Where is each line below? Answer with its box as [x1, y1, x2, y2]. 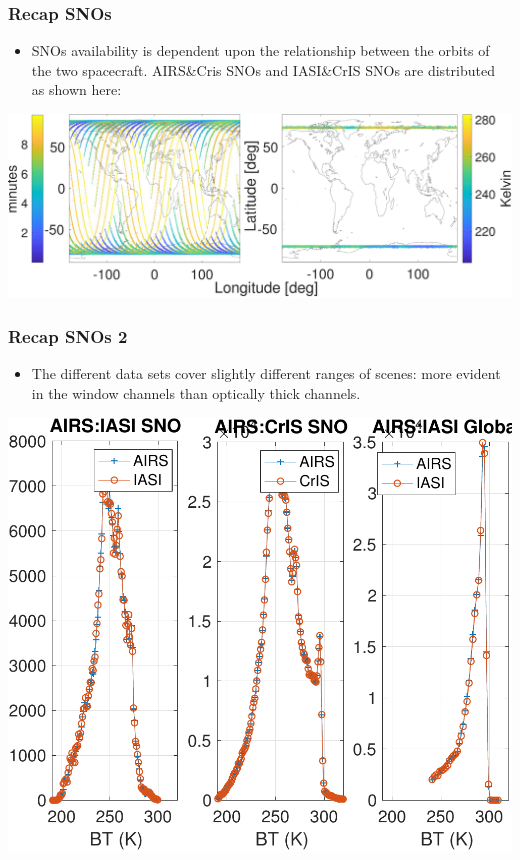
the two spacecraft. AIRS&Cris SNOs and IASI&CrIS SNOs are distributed [31, 59, 495, 80]
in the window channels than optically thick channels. [31, 382, 361, 403]
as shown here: [31, 79, 122, 100]
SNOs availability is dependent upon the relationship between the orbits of [31, 40, 490, 61]
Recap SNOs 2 [8, 324, 128, 349]
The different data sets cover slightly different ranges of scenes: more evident [31, 363, 501, 384]
